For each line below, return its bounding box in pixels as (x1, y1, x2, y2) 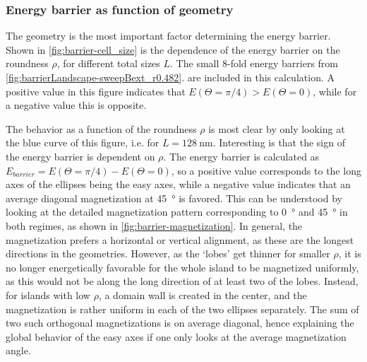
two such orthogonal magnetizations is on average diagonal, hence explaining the (6, 315, 354, 330)
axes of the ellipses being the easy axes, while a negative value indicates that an (6, 177, 351, 192)
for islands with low (6, 287, 90, 302)
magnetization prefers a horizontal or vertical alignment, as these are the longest (6, 232, 354, 247)
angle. (6, 343, 31, 358)
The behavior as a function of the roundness (6, 121, 197, 136)
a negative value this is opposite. (6, 98, 147, 112)
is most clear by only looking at (208, 121, 345, 136)
